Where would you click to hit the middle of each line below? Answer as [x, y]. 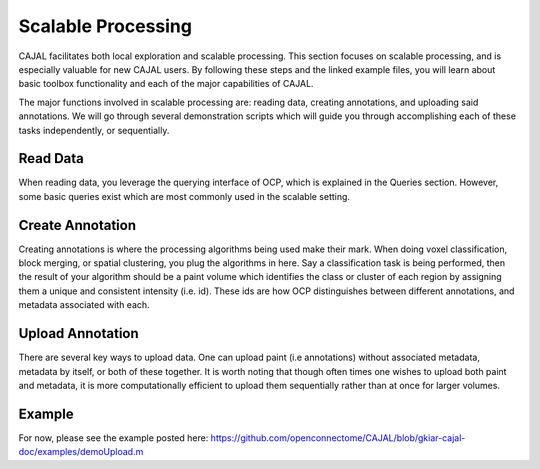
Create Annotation [77, 225]
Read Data [51, 158]
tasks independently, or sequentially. [94, 130]
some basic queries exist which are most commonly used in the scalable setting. [184, 196]
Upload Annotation [78, 333]
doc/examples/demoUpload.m [81, 452]
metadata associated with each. [84, 305]
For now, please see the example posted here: [113, 437]
